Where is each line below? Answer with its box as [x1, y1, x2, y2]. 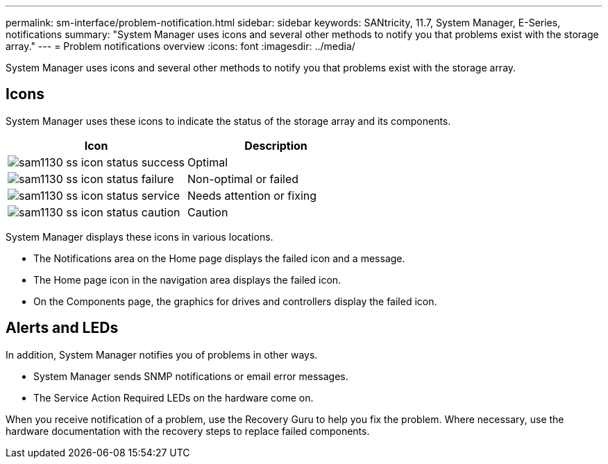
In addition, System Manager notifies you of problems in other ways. [6, 348, 318, 361]
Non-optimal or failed [187, 171, 299, 186]
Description [244, 138, 307, 153]
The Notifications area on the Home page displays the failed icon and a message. [33, 252, 405, 264]
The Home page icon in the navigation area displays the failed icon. [33, 273, 341, 286]
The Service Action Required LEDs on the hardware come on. [33, 391, 314, 404]
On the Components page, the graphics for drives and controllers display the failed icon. [33, 295, 437, 307]
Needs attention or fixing [187, 188, 317, 203]
